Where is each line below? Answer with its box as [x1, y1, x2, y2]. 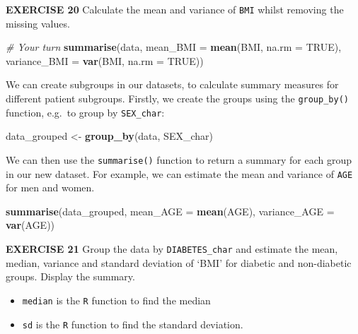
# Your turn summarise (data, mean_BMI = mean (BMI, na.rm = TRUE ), [6, 40, 342, 54]
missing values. [6, 16, 70, 30]
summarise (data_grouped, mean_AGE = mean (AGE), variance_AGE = [6, 203, 335, 218]
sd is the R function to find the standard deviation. [22, 316, 243, 331]
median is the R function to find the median [22, 292, 211, 307]
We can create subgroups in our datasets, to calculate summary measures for [6, 77, 339, 92]
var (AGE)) [6, 217, 55, 232]
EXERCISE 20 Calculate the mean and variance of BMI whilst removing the [6, 2, 344, 16]
